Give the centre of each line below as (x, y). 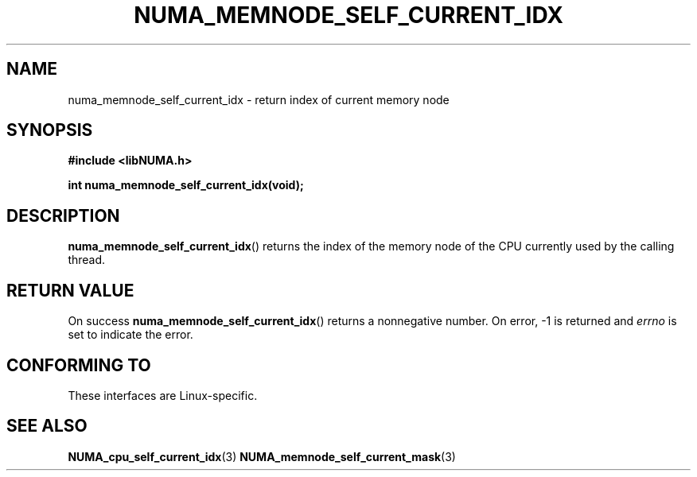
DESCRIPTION (63, 215)
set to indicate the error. (130, 335)
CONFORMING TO (79, 365)
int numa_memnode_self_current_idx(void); (186, 185)
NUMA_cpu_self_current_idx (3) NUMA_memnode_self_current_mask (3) (262, 456)
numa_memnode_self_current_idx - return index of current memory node (259, 99)
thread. (87, 260)
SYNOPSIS (50, 130)
